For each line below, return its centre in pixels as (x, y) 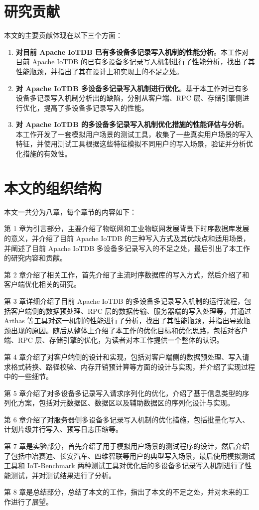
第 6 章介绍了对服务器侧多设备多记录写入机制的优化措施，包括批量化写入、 (127, 419)
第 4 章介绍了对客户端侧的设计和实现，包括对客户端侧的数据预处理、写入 (123, 356)
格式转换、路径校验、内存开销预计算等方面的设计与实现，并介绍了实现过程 (133, 366)
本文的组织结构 (53, 188)
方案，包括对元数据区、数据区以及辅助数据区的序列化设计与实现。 (126, 403)
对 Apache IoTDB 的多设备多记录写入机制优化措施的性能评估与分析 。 (132, 124)
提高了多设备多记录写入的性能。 (96, 107)
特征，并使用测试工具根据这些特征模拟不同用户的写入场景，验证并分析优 (134, 144)
